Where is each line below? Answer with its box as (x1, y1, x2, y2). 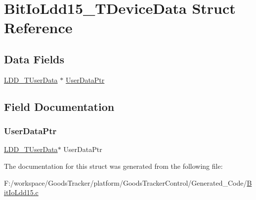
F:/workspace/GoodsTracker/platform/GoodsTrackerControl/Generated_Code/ (4, 177, 247, 188)
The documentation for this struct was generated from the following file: (4, 160, 223, 171)
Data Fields (4, 51, 65, 66)
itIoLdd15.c (4, 187, 39, 198)
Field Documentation (4, 99, 115, 114)
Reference (4, 17, 73, 38)
